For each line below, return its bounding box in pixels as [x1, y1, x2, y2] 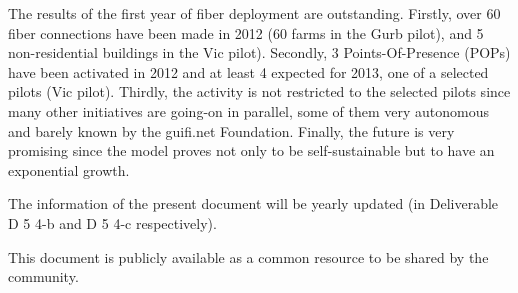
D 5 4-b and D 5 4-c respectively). [8, 212, 217, 233]
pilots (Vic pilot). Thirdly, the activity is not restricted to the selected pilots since [8, 81, 511, 102]
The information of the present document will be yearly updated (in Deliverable [8, 193, 499, 214]
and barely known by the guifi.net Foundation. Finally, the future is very [8, 120, 455, 141]
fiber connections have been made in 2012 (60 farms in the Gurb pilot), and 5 [8, 22, 484, 43]
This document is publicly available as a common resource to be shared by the [8, 246, 489, 267]
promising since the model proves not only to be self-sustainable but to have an [8, 140, 495, 161]
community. [8, 266, 79, 287]
